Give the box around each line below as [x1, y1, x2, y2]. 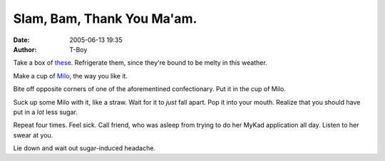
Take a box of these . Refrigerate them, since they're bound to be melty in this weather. [13, 58, 267, 67]
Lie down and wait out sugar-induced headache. [13, 144, 156, 152]
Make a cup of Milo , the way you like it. [13, 71, 128, 80]
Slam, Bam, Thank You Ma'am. [13, 11, 197, 26]
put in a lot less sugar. [13, 108, 78, 116]
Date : [13, 36, 30, 44]
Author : [13, 45, 37, 53]
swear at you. [13, 130, 53, 139]
